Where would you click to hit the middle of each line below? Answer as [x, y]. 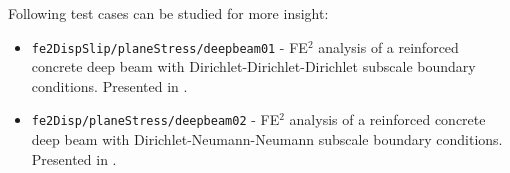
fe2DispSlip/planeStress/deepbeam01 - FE [169, 46]
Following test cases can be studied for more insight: [168, 13]
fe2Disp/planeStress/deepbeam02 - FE [155, 119]
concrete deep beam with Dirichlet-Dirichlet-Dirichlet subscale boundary [253, 66]
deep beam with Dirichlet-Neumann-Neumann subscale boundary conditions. [267, 139]
